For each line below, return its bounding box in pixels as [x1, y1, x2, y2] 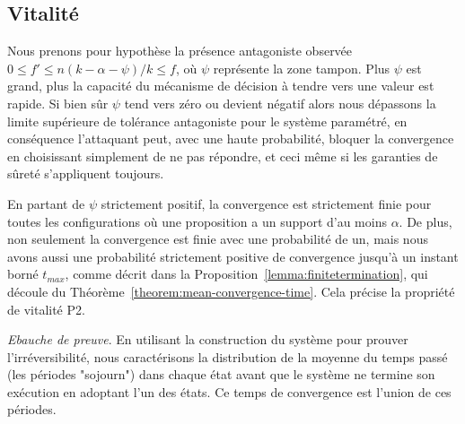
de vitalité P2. [7, 299, 85, 318]
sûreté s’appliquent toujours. [7, 164, 164, 183]
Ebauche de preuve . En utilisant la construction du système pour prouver [7, 330, 408, 349]
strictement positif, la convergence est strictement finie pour [101, 194, 432, 212]
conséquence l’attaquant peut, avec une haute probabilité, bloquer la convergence [7, 129, 454, 148]
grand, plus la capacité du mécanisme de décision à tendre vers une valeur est [7, 76, 434, 95]
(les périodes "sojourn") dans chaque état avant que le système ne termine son [7, 365, 435, 384]
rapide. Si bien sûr [7, 93, 109, 112]
